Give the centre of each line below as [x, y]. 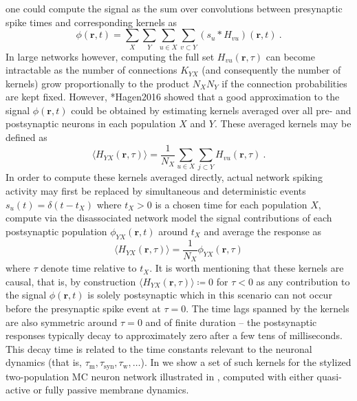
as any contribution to [303, 281]
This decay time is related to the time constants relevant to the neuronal [159, 348]
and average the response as [263, 231]
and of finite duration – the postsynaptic [231, 322]
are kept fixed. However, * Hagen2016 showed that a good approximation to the [173, 97]
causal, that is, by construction [71, 281]
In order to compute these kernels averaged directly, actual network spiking [164, 177]
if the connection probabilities [284, 83]
